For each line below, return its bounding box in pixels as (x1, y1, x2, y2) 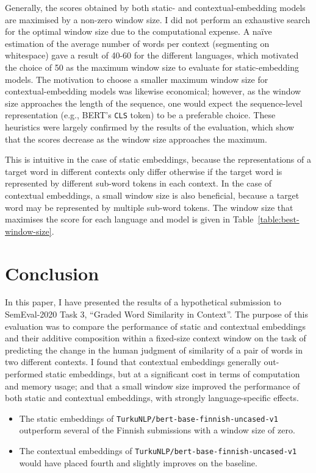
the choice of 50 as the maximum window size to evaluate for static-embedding (5, 60, 300, 73)
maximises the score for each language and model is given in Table (5, 213, 254, 226)
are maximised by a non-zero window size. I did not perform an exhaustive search (5, 13, 311, 26)
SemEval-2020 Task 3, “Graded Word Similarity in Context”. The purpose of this (5, 308, 308, 321)
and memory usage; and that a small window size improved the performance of (5, 379, 300, 392)
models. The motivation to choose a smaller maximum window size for (5, 73, 268, 85)
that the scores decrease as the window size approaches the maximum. (5, 132, 267, 145)
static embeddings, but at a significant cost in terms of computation (45, 368, 300, 380)
